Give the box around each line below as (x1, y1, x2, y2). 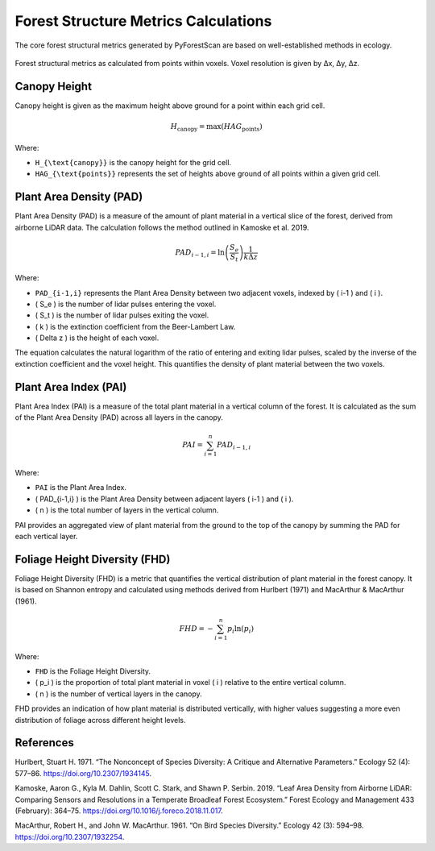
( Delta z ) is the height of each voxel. (35, 333, 159, 342)
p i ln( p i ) (226, 624, 254, 635)
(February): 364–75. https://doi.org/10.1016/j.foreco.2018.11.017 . (14, 806, 223, 816)
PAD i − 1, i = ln (175, 248, 226, 259)
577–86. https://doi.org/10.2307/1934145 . (14, 768, 152, 778)
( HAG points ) (221, 122, 263, 133)
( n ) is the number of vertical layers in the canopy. (35, 689, 202, 699)
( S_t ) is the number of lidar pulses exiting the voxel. (35, 310, 209, 320)
